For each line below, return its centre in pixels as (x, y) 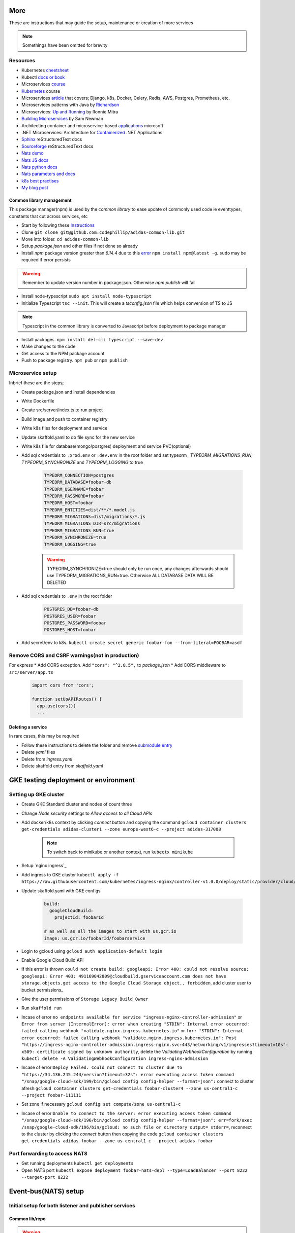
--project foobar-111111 (51, 1095)
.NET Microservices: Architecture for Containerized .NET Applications (92, 132)
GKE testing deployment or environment (72, 780)
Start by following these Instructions (58, 225)
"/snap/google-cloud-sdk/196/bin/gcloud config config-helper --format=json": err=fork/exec (137, 1120)
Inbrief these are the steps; (36, 383)
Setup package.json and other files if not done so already (80, 246)
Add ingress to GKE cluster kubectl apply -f (70, 874)
